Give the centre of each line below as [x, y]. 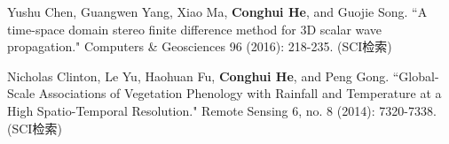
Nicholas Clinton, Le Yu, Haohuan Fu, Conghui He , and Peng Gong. [198, 76]
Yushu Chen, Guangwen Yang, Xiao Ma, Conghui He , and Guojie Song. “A [217, 11]
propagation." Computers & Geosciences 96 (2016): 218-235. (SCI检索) [200, 46]
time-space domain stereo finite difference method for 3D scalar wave [195, 29]
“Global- [416, 76]
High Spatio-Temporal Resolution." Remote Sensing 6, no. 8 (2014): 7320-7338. [222, 110]
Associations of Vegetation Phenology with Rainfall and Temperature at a [240, 93]
